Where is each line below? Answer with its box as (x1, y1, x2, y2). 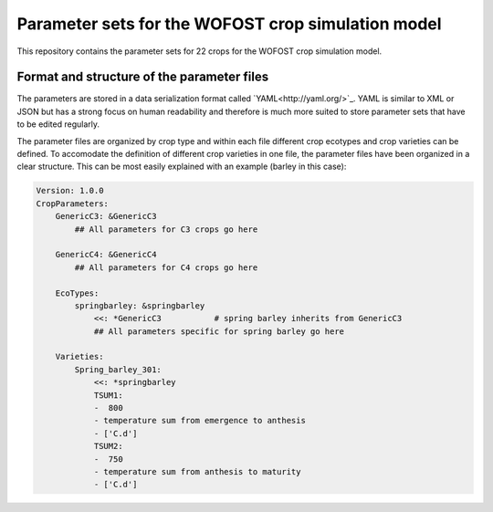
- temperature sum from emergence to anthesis (93, 415, 306, 426)
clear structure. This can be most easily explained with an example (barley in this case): (16, 161, 347, 172)
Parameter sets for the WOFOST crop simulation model (16, 14, 442, 34)
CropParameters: (36, 198, 110, 209)
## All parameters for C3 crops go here (74, 224, 258, 235)
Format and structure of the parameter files (16, 69, 269, 85)
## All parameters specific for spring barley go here (93, 326, 345, 337)
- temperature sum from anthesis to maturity (93, 466, 301, 476)
